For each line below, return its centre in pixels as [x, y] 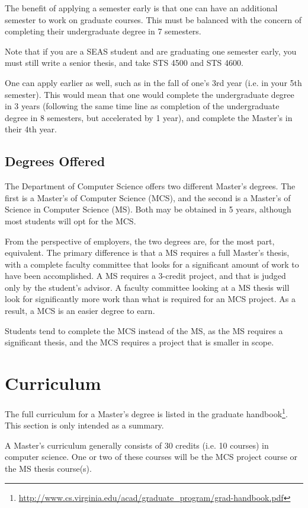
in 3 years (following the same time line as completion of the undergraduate [142, 106]
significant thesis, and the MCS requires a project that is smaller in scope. [139, 342]
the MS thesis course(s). [48, 469]
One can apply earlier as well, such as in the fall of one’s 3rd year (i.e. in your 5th [153, 82]
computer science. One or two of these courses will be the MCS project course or [151, 457]
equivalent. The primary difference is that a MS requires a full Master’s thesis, [147, 253]
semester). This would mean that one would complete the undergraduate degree [150, 94]
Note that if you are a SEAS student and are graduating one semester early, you [151, 51]
